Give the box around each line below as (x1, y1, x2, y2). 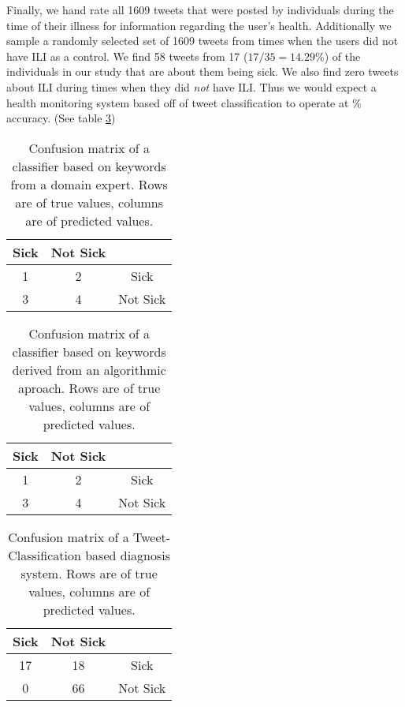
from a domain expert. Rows (10, 174, 168, 193)
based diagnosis (85, 545, 171, 564)
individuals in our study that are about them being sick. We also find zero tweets (6, 63, 399, 80)
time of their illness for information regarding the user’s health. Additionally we (6, 17, 392, 33)
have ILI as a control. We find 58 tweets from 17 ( (6, 47, 248, 64)
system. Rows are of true (20, 563, 158, 582)
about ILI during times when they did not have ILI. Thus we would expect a (6, 78, 377, 95)
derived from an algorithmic (12, 360, 166, 379)
